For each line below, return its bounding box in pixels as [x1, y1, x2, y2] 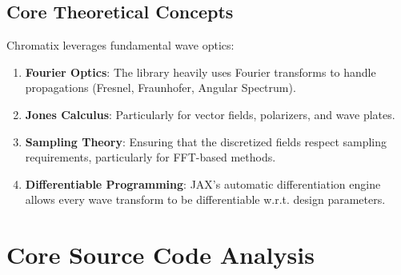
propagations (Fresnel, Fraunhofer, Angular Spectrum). [25, 79, 296, 96]
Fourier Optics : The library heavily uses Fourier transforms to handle [25, 63, 376, 80]
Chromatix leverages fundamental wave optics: [6, 37, 235, 54]
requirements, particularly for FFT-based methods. [25, 149, 276, 165]
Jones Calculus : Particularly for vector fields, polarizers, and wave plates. [25, 106, 395, 122]
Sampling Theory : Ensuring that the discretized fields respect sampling [25, 133, 387, 149]
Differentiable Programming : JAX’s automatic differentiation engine [25, 175, 381, 192]
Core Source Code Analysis [6, 238, 315, 271]
